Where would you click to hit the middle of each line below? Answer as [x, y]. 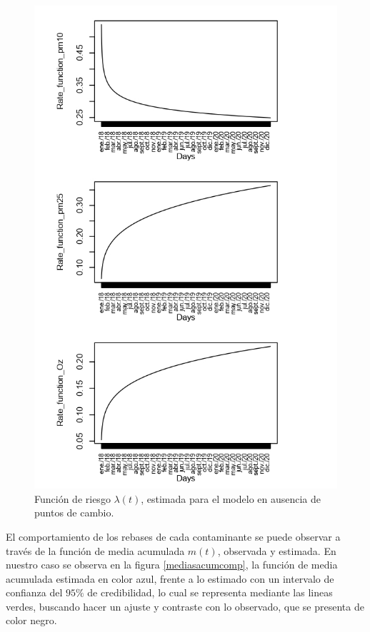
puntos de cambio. [74, 513]
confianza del [34, 592]
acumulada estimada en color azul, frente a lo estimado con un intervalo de [170, 578]
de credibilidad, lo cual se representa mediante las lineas [210, 592]
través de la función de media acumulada [95, 550]
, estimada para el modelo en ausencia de [231, 498]
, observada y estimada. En [277, 550]
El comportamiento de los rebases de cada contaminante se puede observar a [173, 536]
